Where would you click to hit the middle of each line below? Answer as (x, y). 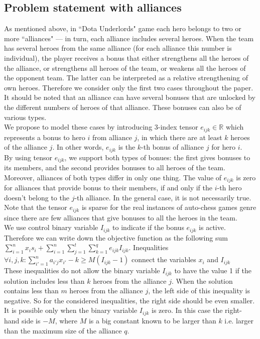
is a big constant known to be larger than (152, 320)
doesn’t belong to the (37, 197)
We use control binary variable (51, 227)
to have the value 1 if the (213, 270)
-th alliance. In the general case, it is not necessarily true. (163, 197)
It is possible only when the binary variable (71, 310)
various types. (25, 117)
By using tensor (28, 157)
